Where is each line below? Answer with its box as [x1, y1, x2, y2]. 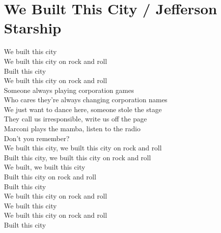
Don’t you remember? [4, 133, 70, 143]
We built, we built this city [4, 162, 85, 172]
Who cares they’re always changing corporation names [4, 94, 167, 105]
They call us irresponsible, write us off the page [4, 114, 147, 124]
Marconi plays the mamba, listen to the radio [4, 123, 140, 134]
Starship [4, 18, 61, 38]
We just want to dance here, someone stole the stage [4, 104, 162, 114]
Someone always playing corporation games [4, 85, 134, 95]
